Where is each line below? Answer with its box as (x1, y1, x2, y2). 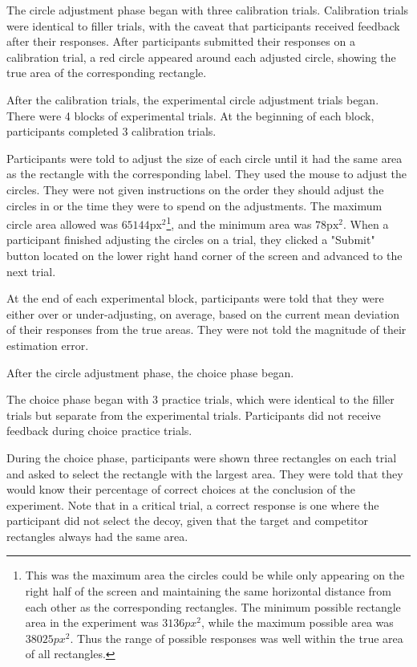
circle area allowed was (6, 215, 118, 232)
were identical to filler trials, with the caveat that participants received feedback (6, 17, 400, 34)
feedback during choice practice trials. (6, 422, 192, 439)
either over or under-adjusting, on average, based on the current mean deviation (6, 305, 400, 322)
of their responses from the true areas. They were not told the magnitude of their (6, 321, 407, 338)
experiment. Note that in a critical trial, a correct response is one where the (6, 496, 379, 513)
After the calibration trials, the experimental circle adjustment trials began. (6, 91, 379, 108)
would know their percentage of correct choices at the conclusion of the (6, 481, 356, 498)
